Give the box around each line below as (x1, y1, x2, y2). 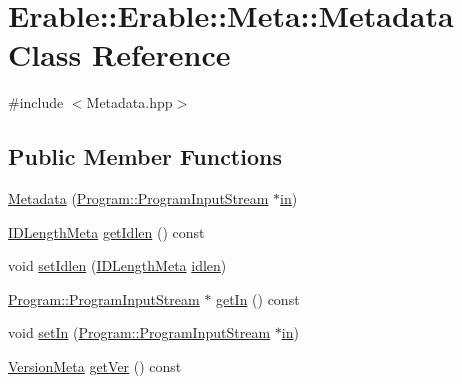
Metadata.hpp (86, 92, 173, 113)
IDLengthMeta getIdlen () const (8, 221, 205, 242)
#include (8, 92, 64, 113)
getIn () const (215, 288, 300, 309)
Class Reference (8, 34, 231, 75)
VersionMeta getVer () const (8, 356, 182, 377)
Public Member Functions (8, 141, 282, 172)
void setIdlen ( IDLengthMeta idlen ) (8, 255, 227, 276)
